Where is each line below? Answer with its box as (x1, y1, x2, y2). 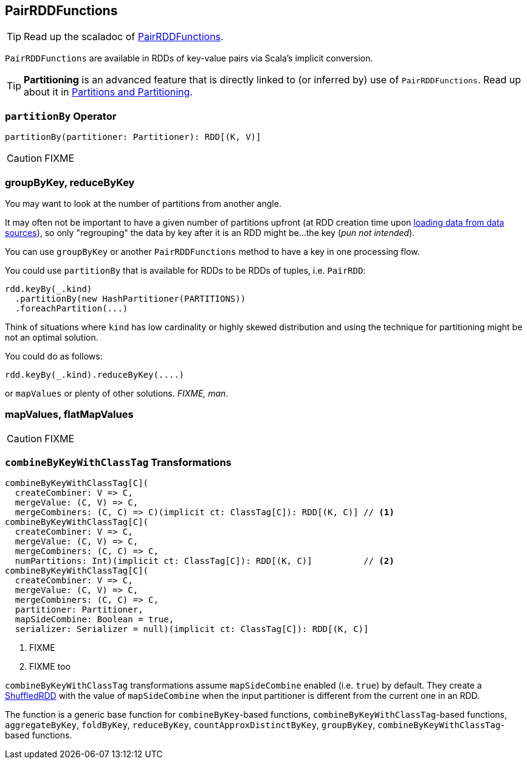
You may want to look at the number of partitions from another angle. (5, 198, 281, 209)
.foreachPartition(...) (15, 303, 128, 313)
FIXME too (29, 661, 71, 672)
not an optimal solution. (5, 332, 98, 342)
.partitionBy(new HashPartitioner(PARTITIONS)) (15, 293, 246, 304)
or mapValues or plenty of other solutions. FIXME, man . (5, 387, 229, 398)
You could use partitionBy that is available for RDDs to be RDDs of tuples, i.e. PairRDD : (5, 265, 366, 276)
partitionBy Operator (5, 109, 117, 122)
